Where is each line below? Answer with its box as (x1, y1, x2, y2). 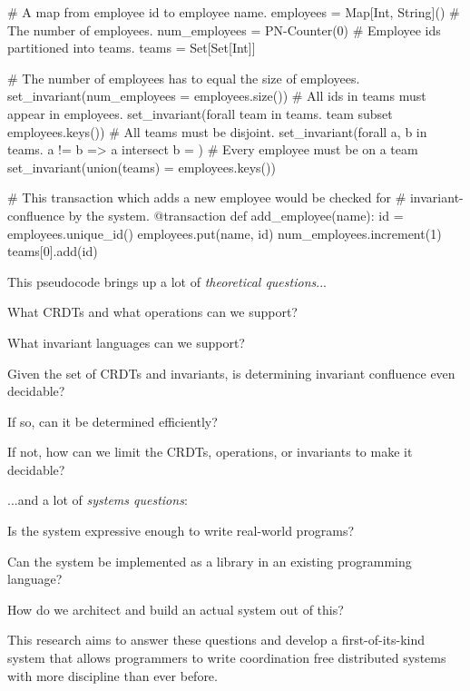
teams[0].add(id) (7, 242, 98, 261)
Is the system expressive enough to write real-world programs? (7, 521, 355, 540)
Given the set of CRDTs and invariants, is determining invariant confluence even (7, 363, 455, 382)
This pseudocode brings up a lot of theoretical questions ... (7, 271, 327, 291)
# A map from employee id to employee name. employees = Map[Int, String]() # (7, 3, 460, 21)
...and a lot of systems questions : (7, 490, 188, 509)
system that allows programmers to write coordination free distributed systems (7, 648, 446, 667)
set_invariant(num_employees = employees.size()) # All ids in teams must (7, 86, 426, 105)
